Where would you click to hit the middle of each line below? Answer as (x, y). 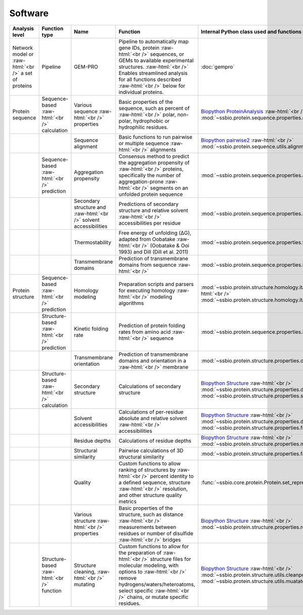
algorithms (131, 303)
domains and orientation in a (153, 360)
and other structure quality (150, 495)
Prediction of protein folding (152, 325)
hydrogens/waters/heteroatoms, (157, 584)
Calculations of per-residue (151, 412)
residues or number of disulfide (156, 533)
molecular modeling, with (149, 565)
